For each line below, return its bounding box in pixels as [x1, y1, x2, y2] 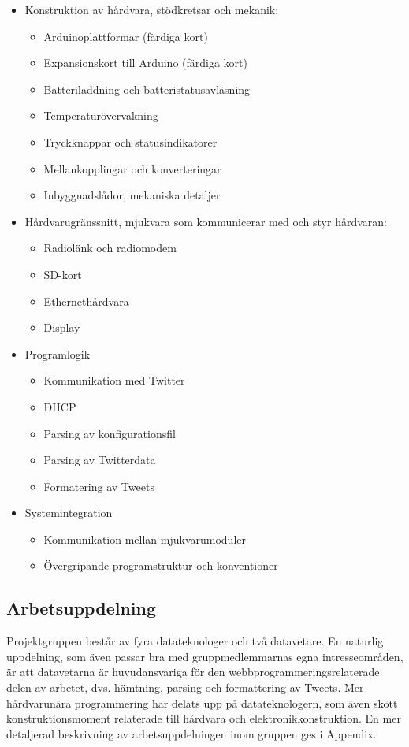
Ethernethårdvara [43, 292, 129, 309]
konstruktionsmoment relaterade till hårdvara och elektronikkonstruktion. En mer [6, 710, 401, 727]
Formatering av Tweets [43, 478, 154, 494]
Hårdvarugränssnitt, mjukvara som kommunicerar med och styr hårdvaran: [24, 213, 387, 229]
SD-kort [43, 266, 82, 282]
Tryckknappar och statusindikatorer [43, 133, 218, 150]
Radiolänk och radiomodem [43, 240, 177, 256]
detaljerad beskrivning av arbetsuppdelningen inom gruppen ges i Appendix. [6, 725, 377, 741]
